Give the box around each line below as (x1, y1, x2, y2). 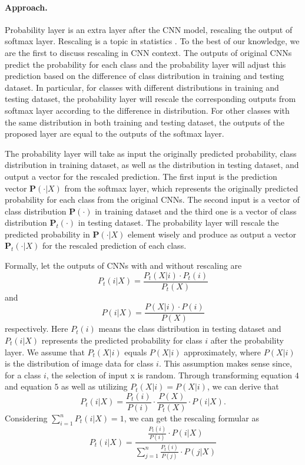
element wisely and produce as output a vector (128, 227, 297, 240)
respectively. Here (5, 322, 68, 335)
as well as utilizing (61, 380, 128, 393)
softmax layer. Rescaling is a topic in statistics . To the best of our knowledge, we (5, 35, 300, 47)
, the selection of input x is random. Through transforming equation (46, 368, 293, 381)
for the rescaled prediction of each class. (42, 239, 187, 252)
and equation (5, 380, 52, 393)
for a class (5, 368, 41, 381)
